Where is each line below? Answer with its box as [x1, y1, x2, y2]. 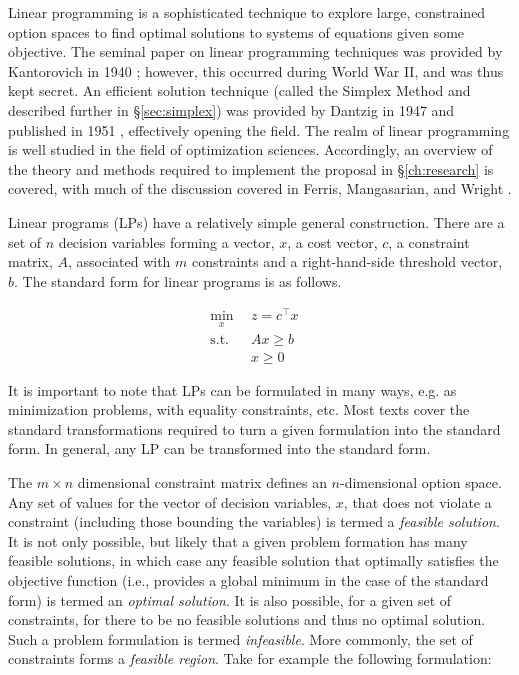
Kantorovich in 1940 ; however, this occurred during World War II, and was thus [8, 60, 504, 81]
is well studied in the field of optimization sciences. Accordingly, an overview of [8, 139, 493, 160]
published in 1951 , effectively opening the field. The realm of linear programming [8, 119, 510, 140]
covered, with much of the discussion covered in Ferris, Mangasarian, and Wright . [8, 178, 512, 199]
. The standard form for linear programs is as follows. [14, 270, 342, 291]
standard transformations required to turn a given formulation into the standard [8, 418, 501, 439]
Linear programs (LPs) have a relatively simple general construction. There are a [8, 211, 505, 232]
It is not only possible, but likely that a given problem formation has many [8, 530, 468, 551]
